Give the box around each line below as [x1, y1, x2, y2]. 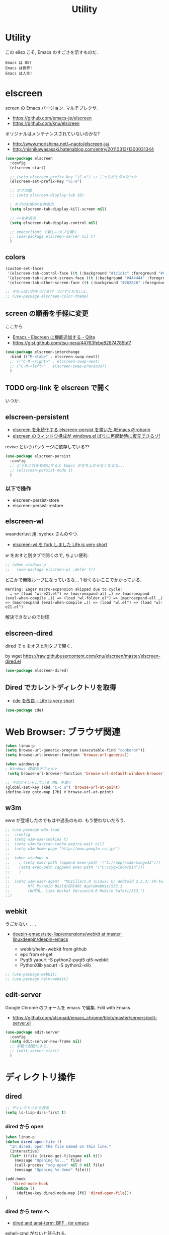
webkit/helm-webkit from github [20, 946, 87, 952]
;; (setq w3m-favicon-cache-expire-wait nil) [5, 841, 105, 847]
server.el [12, 1020, 31, 1026]
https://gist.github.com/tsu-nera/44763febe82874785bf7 [12, 340, 132, 346]
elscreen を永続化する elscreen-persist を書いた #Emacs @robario [12, 427, 151, 433]
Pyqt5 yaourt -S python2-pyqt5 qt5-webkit [20, 957, 109, 963]
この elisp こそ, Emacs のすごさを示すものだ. [5, 49, 98, 55]
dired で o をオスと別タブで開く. [5, 643, 72, 649]
